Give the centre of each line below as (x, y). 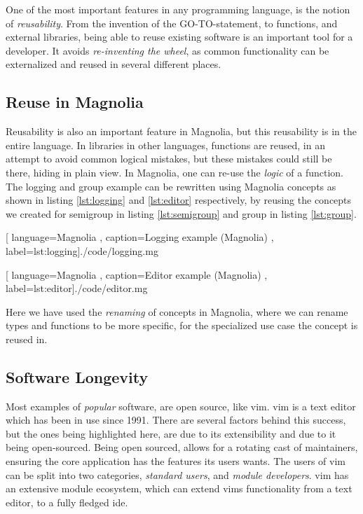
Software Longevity (77, 376)
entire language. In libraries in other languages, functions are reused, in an (165, 145)
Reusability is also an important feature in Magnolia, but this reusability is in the (181, 131)
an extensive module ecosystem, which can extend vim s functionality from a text (179, 488)
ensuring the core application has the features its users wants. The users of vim (176, 461)
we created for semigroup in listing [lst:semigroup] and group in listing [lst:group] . (181, 213)
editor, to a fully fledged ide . (67, 502)
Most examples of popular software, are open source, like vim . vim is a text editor (181, 406)
